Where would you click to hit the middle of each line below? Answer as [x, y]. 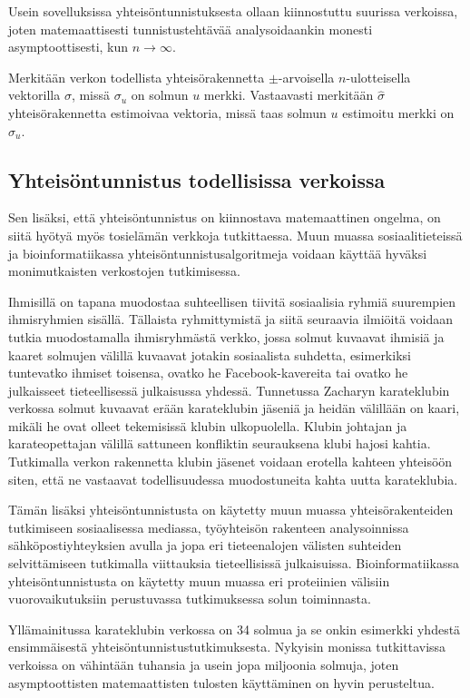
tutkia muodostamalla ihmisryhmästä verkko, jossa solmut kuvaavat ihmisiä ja [226, 336]
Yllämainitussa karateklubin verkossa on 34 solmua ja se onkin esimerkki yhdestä [235, 629]
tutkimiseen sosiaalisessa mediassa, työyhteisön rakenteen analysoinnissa [209, 527]
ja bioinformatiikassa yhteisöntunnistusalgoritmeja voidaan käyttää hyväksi [218, 253]
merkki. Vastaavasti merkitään [289, 95]
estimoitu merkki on [398, 112]
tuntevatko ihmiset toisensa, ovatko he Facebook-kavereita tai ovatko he [208, 373]
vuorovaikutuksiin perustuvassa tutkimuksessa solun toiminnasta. [190, 599]
